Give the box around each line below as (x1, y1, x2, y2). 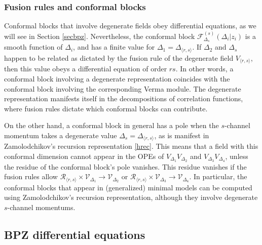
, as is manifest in (154, 130, 209, 140)
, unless (225, 150, 248, 161)
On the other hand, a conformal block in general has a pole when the (4, 120, 219, 131)
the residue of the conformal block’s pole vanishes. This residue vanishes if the (4, 161, 247, 172)
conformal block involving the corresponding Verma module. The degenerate (4, 83, 241, 94)
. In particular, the (189, 171, 247, 182)
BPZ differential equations (4, 227, 145, 242)
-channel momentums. (7, 202, 76, 213)
